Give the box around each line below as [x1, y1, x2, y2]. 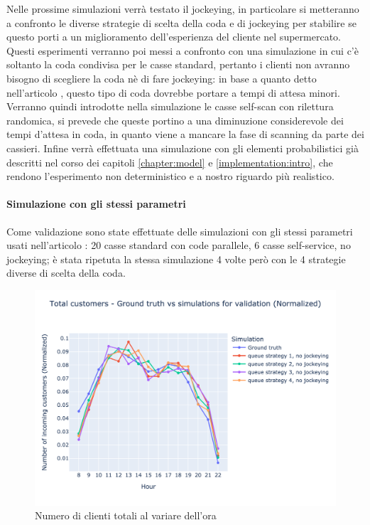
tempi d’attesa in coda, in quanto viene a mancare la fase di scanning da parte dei [6, 127, 364, 142]
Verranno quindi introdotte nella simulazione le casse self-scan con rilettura [6, 99, 334, 114]
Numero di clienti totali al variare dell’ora [35, 508, 217, 523]
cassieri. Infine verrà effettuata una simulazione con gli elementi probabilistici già [6, 140, 359, 155]
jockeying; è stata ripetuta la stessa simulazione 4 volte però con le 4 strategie [6, 251, 346, 266]
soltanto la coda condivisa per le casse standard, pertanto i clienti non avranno [6, 57, 350, 72]
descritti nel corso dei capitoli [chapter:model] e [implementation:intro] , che [6, 154, 333, 169]
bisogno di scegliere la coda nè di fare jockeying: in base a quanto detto [6, 70, 317, 85]
